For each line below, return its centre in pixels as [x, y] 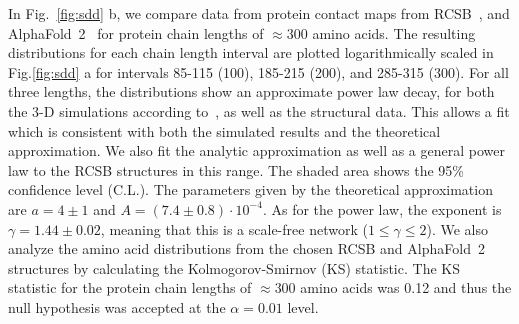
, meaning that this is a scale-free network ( [234, 228]
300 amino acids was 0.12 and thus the [393, 287]
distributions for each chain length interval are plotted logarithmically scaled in [251, 52]
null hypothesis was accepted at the [117, 306]
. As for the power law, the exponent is [382, 208]
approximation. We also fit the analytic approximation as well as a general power [256, 150]
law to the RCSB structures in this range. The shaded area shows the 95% [236, 169]
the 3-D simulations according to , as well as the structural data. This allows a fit [259, 110]
